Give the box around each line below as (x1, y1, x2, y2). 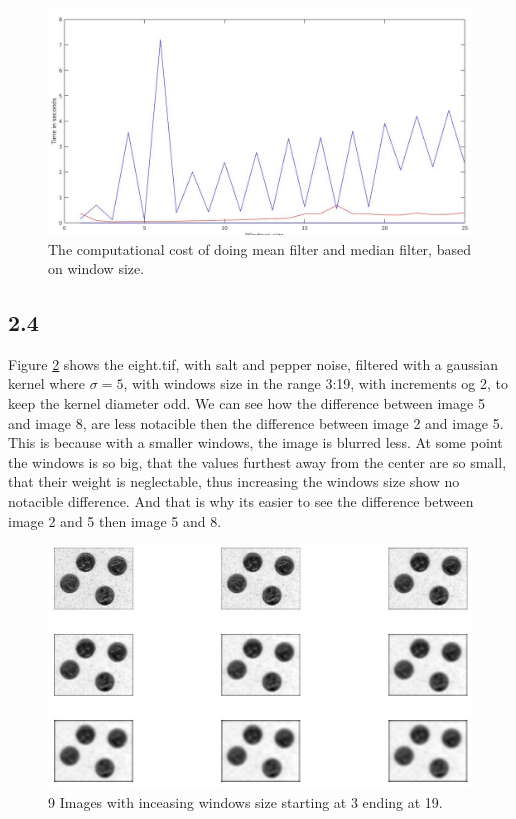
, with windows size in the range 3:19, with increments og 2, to (123, 373, 508, 394)
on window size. (48, 258, 145, 279)
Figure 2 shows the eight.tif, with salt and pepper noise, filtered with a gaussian (8, 353, 499, 374)
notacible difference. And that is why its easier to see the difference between (8, 491, 474, 512)
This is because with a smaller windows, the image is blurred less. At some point (8, 432, 503, 453)
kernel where (8, 373, 86, 394)
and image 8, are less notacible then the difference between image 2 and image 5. (8, 412, 504, 433)
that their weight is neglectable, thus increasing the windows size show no (8, 471, 460, 492)
